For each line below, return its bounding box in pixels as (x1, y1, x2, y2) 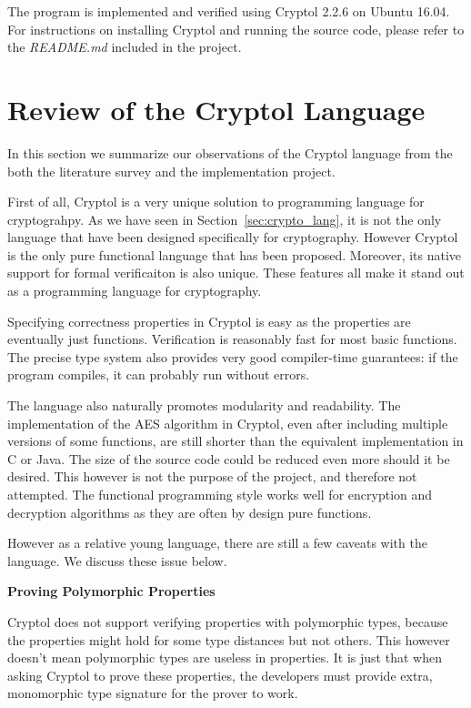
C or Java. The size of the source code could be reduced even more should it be (7, 449, 450, 468)
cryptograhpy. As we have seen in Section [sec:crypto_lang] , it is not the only (7, 209, 442, 228)
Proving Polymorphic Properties (7, 582, 215, 601)
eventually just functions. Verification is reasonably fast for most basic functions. (7, 329, 457, 349)
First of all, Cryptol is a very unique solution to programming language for (7, 192, 425, 211)
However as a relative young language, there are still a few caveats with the (7, 533, 427, 552)
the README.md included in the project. (7, 37, 242, 56)
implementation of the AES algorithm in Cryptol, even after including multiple (7, 413, 448, 432)
